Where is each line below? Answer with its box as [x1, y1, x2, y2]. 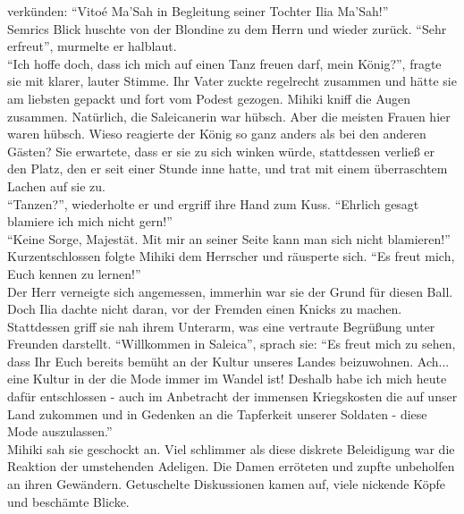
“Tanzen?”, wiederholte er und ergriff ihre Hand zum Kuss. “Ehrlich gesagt [7, 194, 419, 213]
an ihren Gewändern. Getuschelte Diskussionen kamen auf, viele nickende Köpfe [7, 475, 445, 493]
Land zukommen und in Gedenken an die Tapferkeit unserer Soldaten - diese [7, 404, 427, 423]
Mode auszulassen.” [7, 422, 113, 441]
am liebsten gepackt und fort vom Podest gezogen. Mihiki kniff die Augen [7, 88, 411, 107]
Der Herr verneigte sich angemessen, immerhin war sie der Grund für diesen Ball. [7, 282, 453, 300]
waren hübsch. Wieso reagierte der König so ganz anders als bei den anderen [7, 124, 426, 143]
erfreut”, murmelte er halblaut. [7, 37, 177, 55]
